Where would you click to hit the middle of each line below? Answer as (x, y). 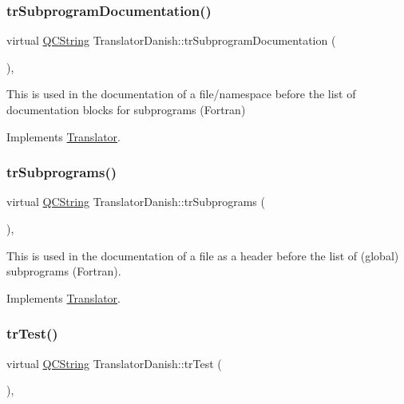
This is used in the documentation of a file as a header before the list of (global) (203, 255)
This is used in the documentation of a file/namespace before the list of (181, 94)
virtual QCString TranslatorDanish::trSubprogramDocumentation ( (171, 40)
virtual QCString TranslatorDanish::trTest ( (114, 363)
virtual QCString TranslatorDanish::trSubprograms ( (136, 202)
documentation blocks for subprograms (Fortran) (126, 109)
